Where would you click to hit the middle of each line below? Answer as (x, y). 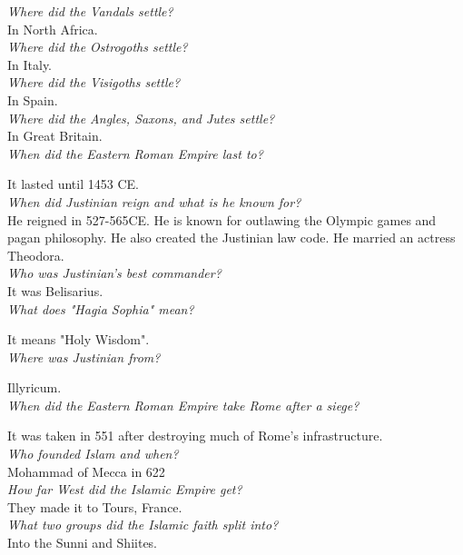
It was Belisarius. (55, 290)
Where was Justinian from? (84, 357)
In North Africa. (53, 29)
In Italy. (30, 64)
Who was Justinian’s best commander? (114, 273)
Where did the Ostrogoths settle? (98, 47)
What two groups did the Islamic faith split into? (143, 525)
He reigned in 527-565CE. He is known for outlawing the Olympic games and (222, 219)
